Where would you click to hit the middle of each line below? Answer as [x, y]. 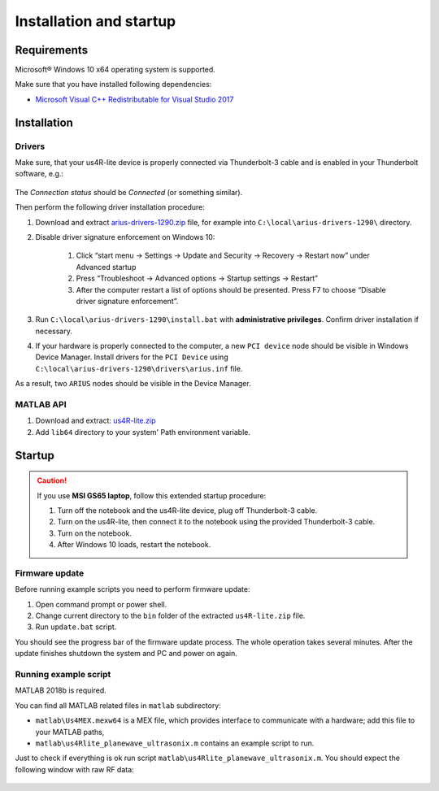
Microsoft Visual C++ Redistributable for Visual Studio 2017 [135, 99]
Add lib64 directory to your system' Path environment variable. [143, 432]
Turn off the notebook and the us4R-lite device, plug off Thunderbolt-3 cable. [187, 510]
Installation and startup [96, 21]
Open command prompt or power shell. [101, 604]
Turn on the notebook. [94, 533]
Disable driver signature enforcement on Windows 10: [125, 237]
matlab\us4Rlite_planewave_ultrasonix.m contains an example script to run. [175, 743]
